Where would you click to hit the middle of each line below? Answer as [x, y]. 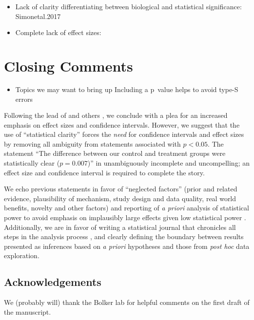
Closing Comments [68, 66]
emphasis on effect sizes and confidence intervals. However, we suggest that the [122, 124]
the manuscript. [28, 311]
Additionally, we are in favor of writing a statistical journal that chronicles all [120, 227]
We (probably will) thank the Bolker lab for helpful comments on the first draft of [127, 302]
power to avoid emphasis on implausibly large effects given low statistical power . [125, 217]
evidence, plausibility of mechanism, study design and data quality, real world [120, 198]
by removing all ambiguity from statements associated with [92, 143]
